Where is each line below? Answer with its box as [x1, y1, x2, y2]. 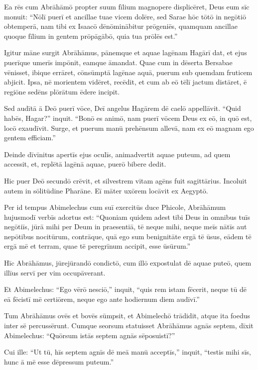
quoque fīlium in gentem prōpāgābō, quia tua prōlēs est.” [4, 30, 178, 41]
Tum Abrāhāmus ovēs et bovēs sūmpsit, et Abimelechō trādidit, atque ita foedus [4, 310, 251, 321]
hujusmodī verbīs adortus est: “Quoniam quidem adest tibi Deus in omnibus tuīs [4, 211, 251, 222]
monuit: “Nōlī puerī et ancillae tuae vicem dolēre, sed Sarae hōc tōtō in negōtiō [4, 11, 246, 21]
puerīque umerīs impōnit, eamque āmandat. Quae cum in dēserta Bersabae [4, 57, 233, 67]
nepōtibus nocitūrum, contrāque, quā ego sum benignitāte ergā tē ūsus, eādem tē [4, 231, 252, 241]
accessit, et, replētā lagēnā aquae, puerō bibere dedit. [4, 159, 166, 169]
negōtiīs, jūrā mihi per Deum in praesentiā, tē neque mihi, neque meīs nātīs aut [4, 221, 247, 232]
